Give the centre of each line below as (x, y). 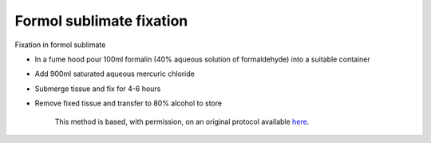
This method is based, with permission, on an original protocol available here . (182, 121)
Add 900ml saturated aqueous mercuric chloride (115, 74)
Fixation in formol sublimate (60, 45)
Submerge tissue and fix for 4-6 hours (98, 89)
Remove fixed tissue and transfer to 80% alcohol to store (129, 103)
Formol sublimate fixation (101, 21)
